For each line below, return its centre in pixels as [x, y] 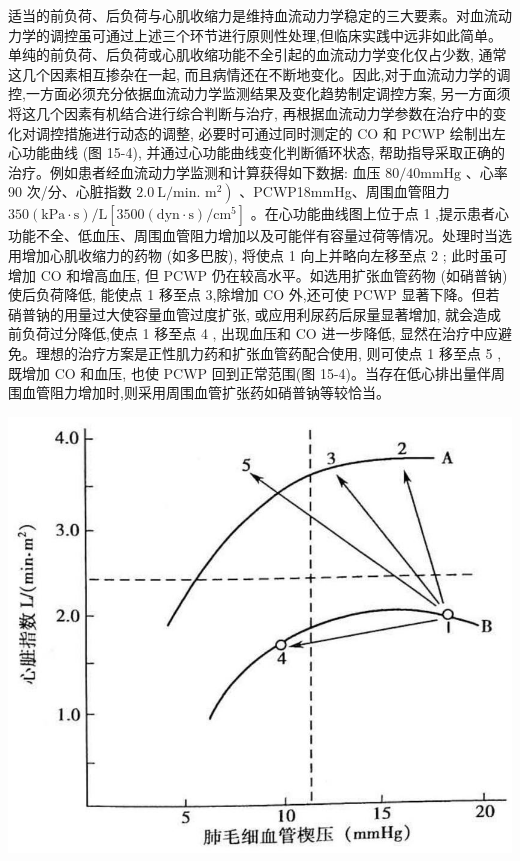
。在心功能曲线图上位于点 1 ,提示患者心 [379, 213]
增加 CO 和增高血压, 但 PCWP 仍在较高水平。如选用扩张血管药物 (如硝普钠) [258, 274]
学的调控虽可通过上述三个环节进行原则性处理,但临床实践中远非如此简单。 [261, 34]
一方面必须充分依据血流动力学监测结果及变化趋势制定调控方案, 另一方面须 [268, 93]
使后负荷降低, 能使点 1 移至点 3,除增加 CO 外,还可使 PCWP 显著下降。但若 [254, 294]
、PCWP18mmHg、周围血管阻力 [344, 191]
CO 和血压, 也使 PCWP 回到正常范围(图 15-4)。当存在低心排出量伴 [272, 372]
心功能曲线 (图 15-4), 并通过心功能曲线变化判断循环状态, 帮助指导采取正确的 [256, 152]
